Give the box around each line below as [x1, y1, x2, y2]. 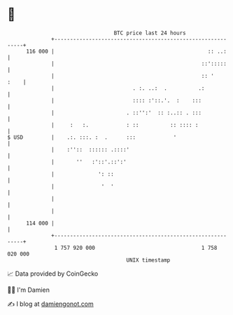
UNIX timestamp [126, 256, 171, 264]
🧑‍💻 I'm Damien [7, 286, 50, 294]
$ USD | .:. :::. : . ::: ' [7, 133, 177, 141]
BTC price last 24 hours [113, 29, 187, 36]
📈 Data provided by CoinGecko [7, 269, 99, 278]
